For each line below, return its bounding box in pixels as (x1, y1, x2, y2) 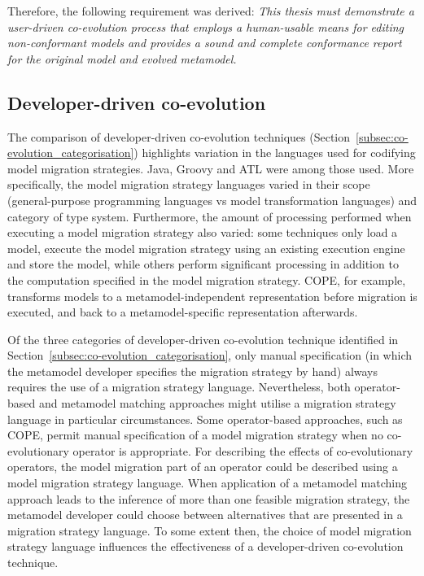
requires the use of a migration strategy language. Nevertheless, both (7, 378, 351, 395)
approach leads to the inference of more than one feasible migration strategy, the (7, 490, 410, 507)
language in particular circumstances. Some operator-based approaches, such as (7, 410, 403, 427)
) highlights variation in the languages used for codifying (133, 144, 416, 161)
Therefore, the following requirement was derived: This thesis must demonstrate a (7, 2, 414, 19)
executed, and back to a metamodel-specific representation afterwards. (7, 303, 358, 321)
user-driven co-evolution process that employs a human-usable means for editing (7, 18, 404, 35)
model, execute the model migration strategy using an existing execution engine (7, 239, 405, 256)
